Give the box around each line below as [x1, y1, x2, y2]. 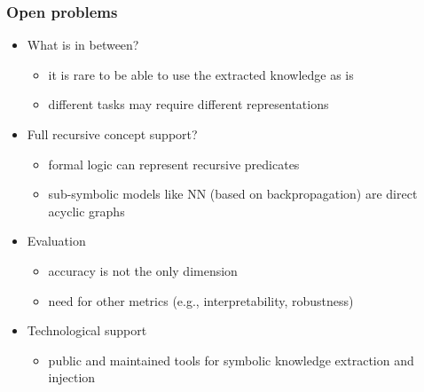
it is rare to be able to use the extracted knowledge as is [48, 65, 354, 83]
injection [48, 368, 96, 387]
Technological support [27, 321, 147, 340]
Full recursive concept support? [27, 125, 198, 143]
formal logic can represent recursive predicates [48, 154, 300, 173]
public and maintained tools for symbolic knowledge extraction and [48, 350, 414, 369]
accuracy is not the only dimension [48, 261, 238, 279]
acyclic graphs [48, 201, 125, 220]
